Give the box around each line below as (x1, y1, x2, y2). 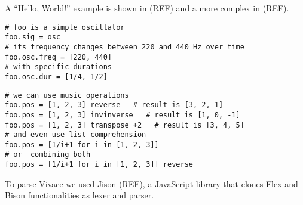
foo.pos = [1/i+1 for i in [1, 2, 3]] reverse (5, 160, 193, 169)
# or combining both (5, 150, 91, 159)
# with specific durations (5, 63, 112, 72)
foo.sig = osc (5, 33, 61, 42)
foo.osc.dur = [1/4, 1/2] (5, 72, 108, 81)
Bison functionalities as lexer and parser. (5, 189, 154, 201)
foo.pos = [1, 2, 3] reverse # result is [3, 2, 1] (5, 101, 224, 110)
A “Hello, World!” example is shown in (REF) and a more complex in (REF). (5, 2, 289, 14)
